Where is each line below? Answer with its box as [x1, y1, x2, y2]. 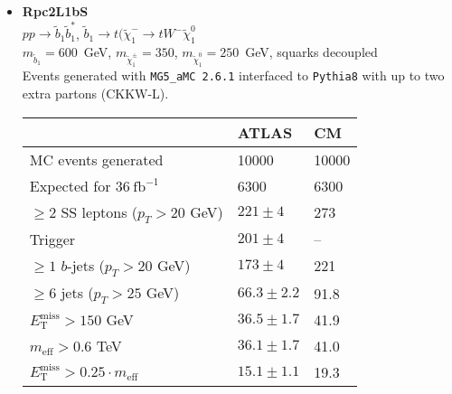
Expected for [29, 174, 111, 196]
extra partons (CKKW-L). [22, 84, 169, 103]
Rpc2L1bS [22, 2, 89, 20]
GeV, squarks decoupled [245, 42, 378, 61]
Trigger [29, 228, 76, 249]
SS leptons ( [61, 201, 138, 222]
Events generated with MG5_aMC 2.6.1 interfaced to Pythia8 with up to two [22, 66, 445, 85]
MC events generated [29, 148, 164, 170]
